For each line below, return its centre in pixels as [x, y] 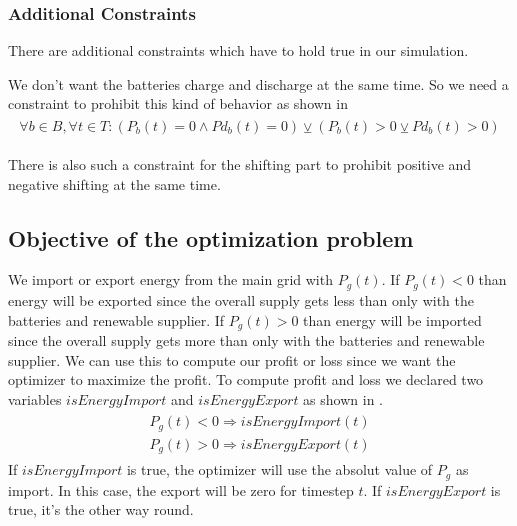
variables [35, 398]
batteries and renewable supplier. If [116, 319]
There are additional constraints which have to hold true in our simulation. [238, 50]
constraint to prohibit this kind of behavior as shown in [178, 103]
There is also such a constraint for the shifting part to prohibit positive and [240, 164]
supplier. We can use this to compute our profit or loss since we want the [232, 359]
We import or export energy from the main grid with [170, 279]
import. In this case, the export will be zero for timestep [181, 489]
